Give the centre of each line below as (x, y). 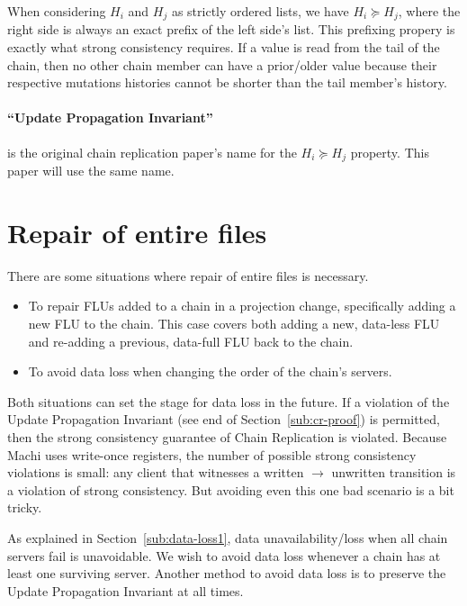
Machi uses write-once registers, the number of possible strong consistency (212, 454)
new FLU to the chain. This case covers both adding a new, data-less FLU (234, 323)
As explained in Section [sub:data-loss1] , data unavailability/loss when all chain (228, 537)
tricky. (25, 507)
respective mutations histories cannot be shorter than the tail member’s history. (227, 82)
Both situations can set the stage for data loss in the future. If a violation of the (229, 401)
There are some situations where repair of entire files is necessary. (188, 275)
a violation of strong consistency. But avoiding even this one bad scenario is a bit (231, 489)
